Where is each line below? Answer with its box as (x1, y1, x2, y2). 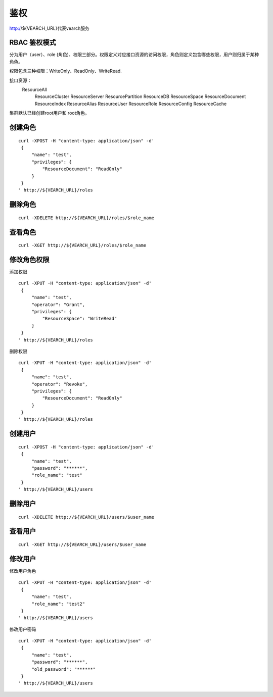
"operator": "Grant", (31, 302, 85, 308)
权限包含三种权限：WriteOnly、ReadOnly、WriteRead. (9, 68, 122, 74)
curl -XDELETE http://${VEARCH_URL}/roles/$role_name (18, 215, 154, 221)
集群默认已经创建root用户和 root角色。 (9, 110, 89, 116)
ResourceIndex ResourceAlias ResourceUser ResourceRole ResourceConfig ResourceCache (34, 101, 227, 107)
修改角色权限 (9, 255, 50, 264)
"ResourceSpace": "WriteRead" (42, 316, 117, 322)
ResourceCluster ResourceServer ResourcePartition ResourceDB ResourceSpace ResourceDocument (34, 93, 246, 99)
